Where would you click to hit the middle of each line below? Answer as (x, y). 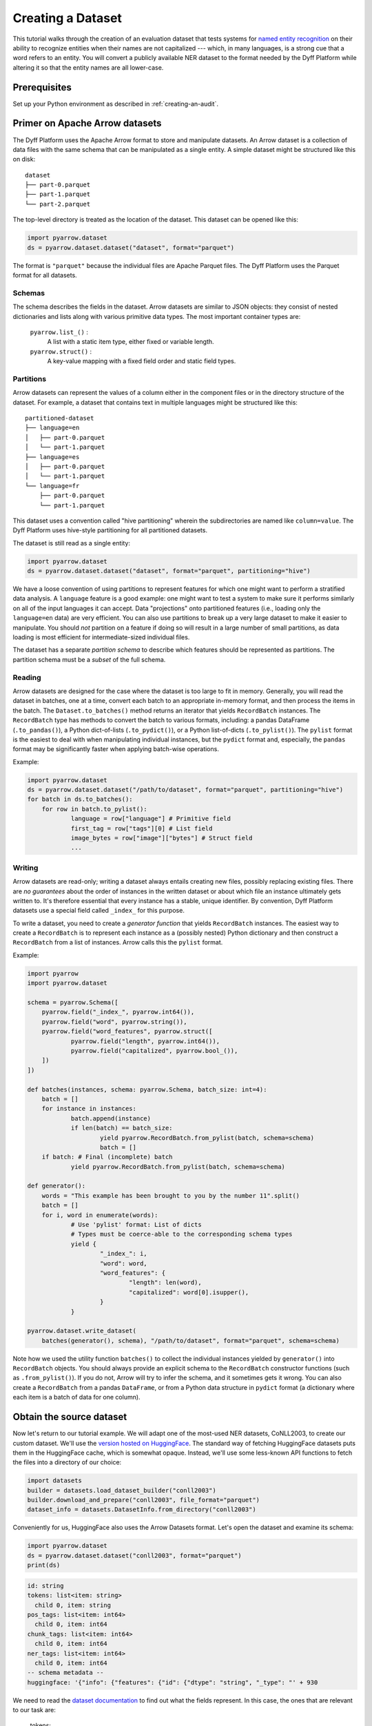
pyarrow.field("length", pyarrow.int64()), (145, 1041)
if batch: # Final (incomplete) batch (107, 1157)
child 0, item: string (73, 1605)
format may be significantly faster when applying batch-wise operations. (116, 749)
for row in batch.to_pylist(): (94, 809)
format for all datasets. (45, 275)
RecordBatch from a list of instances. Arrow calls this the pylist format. (118, 942)
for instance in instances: (89, 1109)
